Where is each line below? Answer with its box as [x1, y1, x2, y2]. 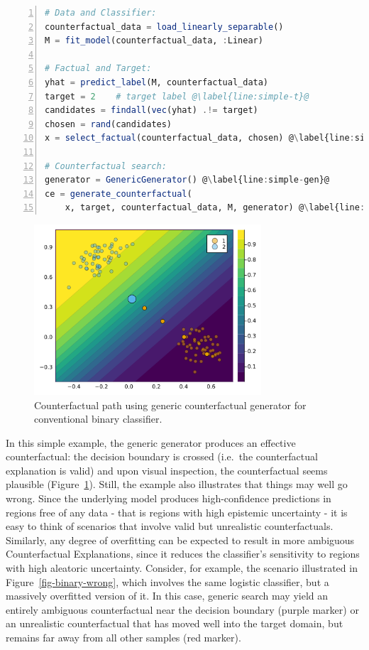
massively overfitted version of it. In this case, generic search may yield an [6, 588, 329, 603]
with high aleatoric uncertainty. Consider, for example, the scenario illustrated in [6, 560, 358, 575]
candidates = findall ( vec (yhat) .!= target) [45, 105, 258, 116]
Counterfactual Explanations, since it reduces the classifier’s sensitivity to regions [6, 546, 360, 561]
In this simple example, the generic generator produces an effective [6, 435, 296, 450]
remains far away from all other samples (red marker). [6, 630, 241, 644]
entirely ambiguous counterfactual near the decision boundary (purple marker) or [6, 602, 359, 617]
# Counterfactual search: [45, 161, 167, 171]
